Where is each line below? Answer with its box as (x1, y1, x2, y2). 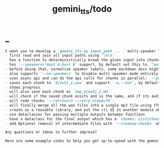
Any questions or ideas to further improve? (5, 130, 97, 135)
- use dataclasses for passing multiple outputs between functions (5, 112, 145, 117)
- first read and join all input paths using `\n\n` (5, 53, 115, 58)
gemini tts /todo (52, 3, 112, 16)
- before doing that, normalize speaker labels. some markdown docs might (5, 67, 161, 72)
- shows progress (5, 85, 41, 90)
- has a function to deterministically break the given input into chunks (5, 57, 161, 63)
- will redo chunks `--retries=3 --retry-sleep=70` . (5, 98, 115, 103)
